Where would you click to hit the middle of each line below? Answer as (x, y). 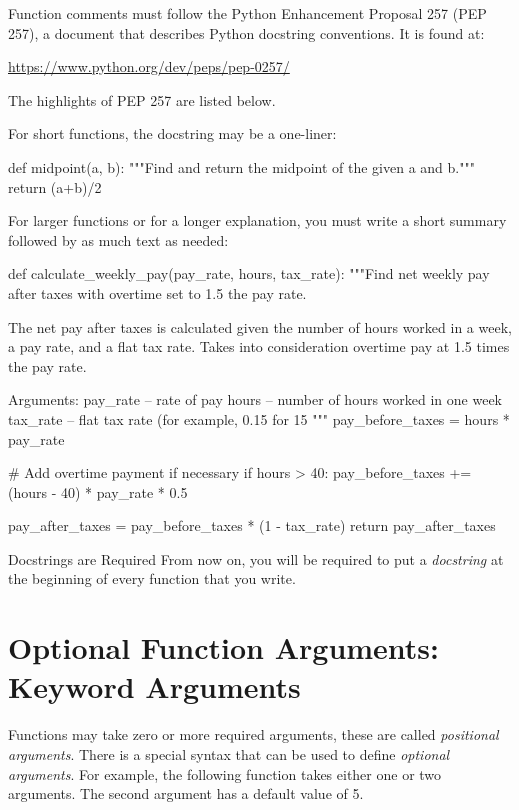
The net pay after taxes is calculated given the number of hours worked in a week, (260, 326)
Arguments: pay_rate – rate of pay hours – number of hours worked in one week (255, 399)
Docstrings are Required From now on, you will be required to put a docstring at (256, 558)
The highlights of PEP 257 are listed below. (142, 99)
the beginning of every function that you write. (152, 578)
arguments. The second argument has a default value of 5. (186, 793)
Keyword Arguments (154, 686)
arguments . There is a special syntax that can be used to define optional (229, 753)
